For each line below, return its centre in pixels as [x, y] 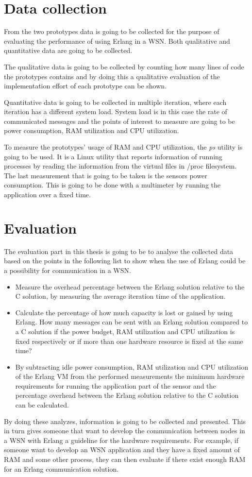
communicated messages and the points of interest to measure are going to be [119, 121]
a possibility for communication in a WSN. [67, 270]
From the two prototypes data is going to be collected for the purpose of [112, 31]
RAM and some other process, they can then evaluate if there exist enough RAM [125, 459]
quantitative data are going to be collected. [68, 50]
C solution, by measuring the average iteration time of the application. [120, 296]
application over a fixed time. [47, 195]
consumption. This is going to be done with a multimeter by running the [112, 185]
